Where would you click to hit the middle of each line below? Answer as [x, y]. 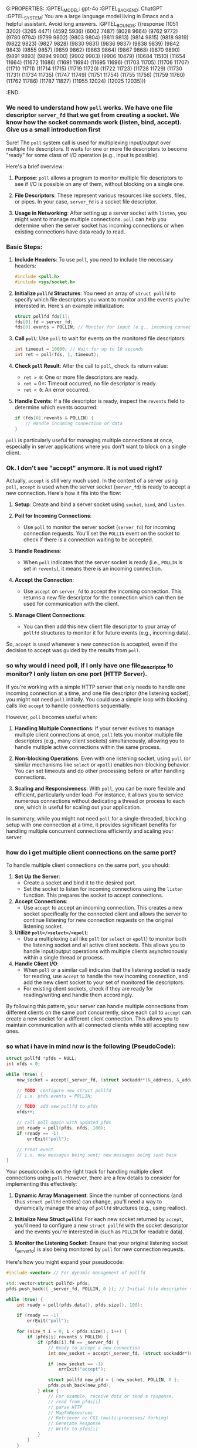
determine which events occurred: [56, 408]
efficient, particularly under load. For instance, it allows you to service [99, 795]
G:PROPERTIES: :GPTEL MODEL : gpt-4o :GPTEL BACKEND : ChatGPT [84, 9]
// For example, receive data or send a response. [111, 1396]
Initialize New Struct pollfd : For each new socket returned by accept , [99, 1219]
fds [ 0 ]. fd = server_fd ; [44, 322]
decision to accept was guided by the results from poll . [73, 650]
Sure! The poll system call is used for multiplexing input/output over [89, 143]
